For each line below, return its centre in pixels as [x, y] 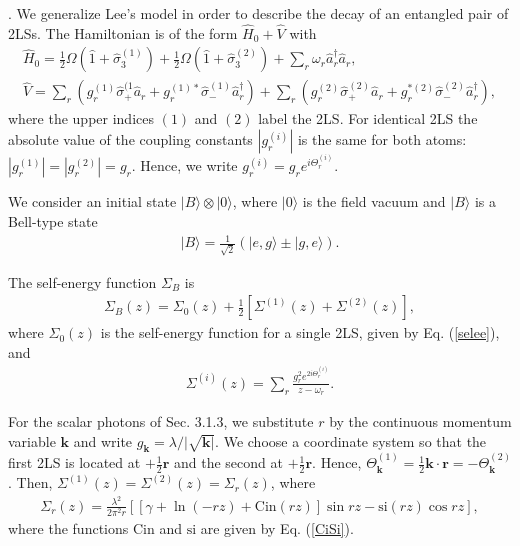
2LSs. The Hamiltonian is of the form [123, 32]
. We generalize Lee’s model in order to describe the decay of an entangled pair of [258, 13]
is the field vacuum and [374, 201]
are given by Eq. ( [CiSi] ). [277, 527]
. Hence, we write [184, 165]
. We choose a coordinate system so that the [351, 440]
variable [32, 440]
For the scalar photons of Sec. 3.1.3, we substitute [161, 421]
